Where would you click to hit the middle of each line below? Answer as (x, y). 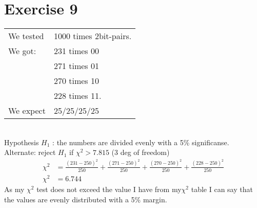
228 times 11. (77, 96)
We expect (27, 111)
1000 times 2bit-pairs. (93, 36)
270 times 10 (76, 81)
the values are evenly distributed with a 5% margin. (86, 199)
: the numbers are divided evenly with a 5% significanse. (141, 142)
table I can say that (222, 189)
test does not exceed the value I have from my (109, 189)
